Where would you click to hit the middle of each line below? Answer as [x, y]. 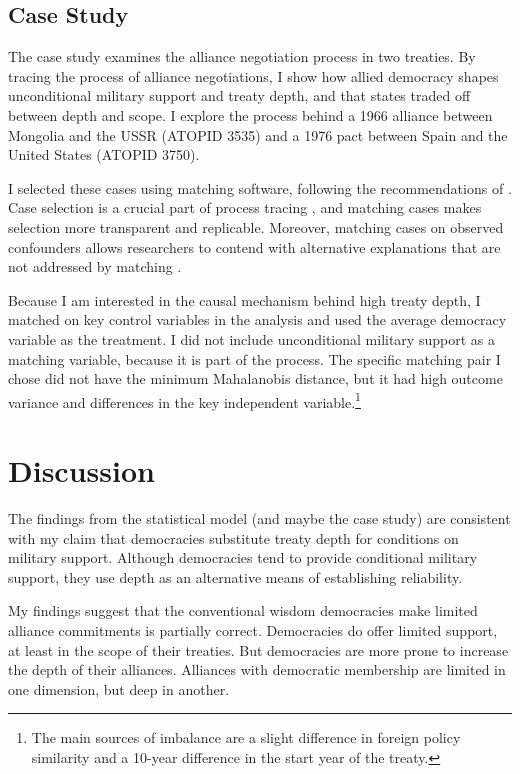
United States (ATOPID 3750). [104, 154]
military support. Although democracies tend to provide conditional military [243, 557]
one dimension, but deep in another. [119, 688]
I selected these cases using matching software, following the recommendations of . [260, 187]
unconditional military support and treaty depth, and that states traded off [239, 95]
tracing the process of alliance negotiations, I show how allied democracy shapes [253, 75]
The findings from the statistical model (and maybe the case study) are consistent [259, 518]
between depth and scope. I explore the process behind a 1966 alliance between [250, 114]
